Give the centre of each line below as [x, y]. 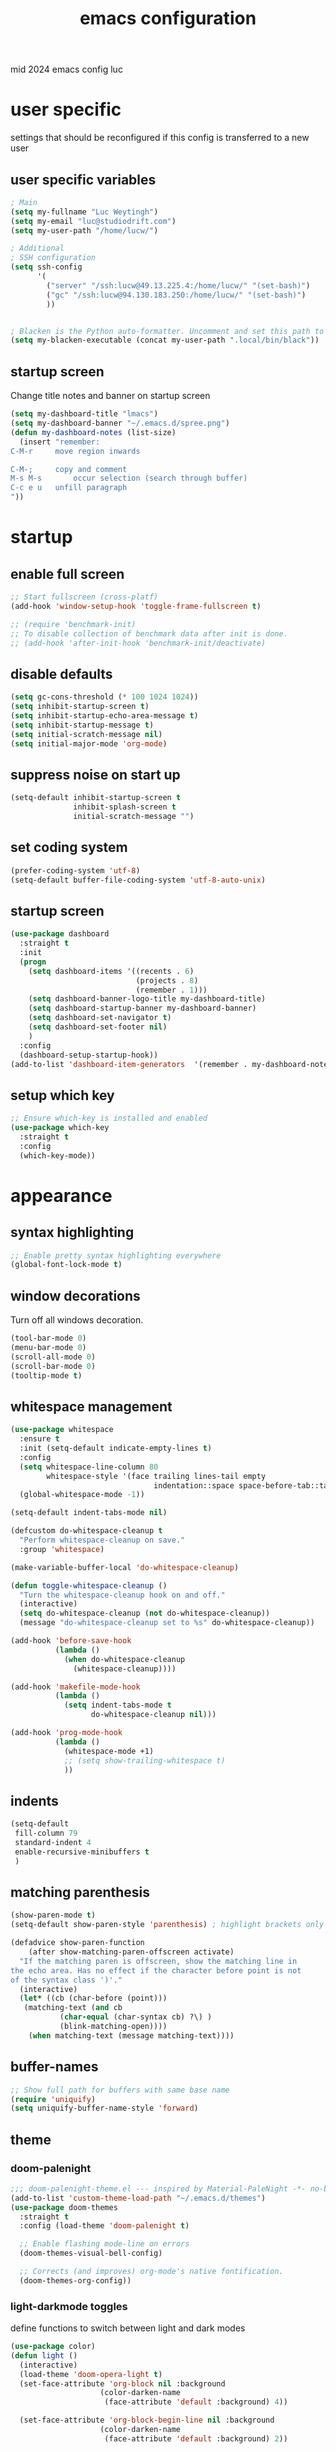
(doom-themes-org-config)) [75, 2280]
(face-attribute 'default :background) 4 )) [196, 2402]
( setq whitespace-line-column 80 [89, 1467]
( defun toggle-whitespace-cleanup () [89, 1585]
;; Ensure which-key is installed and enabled [109, 1118]
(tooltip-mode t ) [46, 1375]
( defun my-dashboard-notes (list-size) [93, 432]
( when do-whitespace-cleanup [124, 1659]
